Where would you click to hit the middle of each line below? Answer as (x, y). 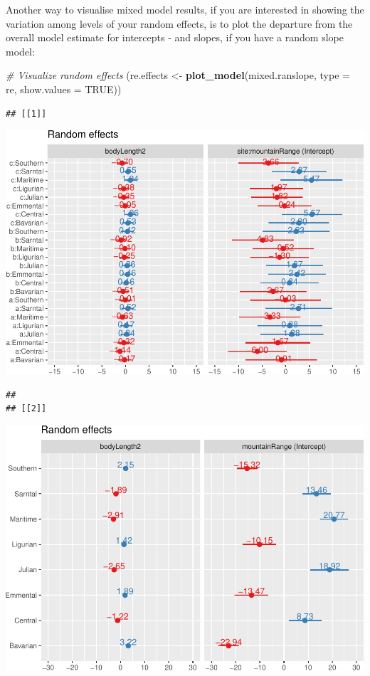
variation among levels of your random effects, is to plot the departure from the (179, 23)
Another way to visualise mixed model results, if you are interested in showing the (185, 9)
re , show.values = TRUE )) (64, 89)
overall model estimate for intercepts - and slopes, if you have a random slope (175, 37)
